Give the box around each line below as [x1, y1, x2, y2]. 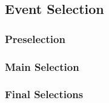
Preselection [5, 31, 65, 46]
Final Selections [5, 87, 84, 102]
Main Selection [5, 59, 79, 74]
